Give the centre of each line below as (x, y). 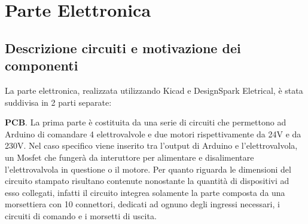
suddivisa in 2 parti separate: (58, 102)
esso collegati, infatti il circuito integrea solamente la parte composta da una (145, 192)
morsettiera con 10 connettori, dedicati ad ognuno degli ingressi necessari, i (142, 204)
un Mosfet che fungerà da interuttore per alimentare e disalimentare (129, 157)
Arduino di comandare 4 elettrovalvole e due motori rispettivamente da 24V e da (153, 134)
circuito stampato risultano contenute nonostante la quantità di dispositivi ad (147, 181)
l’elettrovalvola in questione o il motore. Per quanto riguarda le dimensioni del (148, 169)
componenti (42, 65)
